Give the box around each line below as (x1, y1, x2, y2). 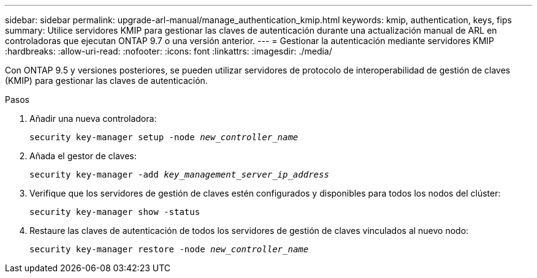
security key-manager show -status (29, 207, 200, 217)
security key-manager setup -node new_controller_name (29, 132, 299, 142)
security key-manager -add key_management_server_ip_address (29, 170, 329, 179)
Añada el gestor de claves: (29, 151, 137, 161)
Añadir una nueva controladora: (29, 113, 157, 124)
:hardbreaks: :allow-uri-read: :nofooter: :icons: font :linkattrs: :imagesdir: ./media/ (5, 46, 332, 56)
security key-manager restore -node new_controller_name (29, 244, 309, 254)
